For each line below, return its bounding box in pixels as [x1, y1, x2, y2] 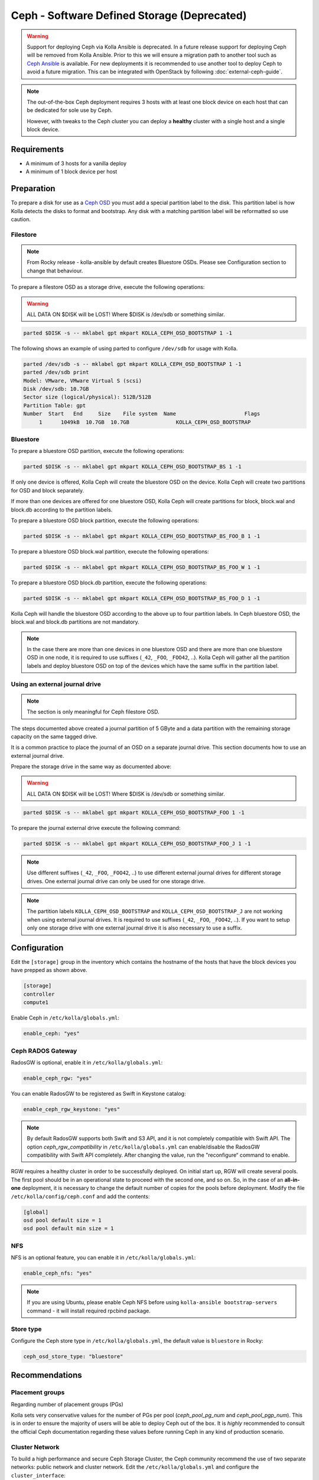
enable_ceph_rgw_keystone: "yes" [23, 1106, 121, 1112]
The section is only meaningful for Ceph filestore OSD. [27, 708, 159, 716]
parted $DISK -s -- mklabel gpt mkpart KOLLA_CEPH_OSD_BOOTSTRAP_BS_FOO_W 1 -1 [23, 564, 261, 571]
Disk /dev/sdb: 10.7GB [23, 385, 89, 392]
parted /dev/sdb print [23, 369, 89, 376]
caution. [11, 216, 31, 223]
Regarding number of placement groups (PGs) [11, 1401, 123, 1408]
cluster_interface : [11, 1472, 66, 1479]
